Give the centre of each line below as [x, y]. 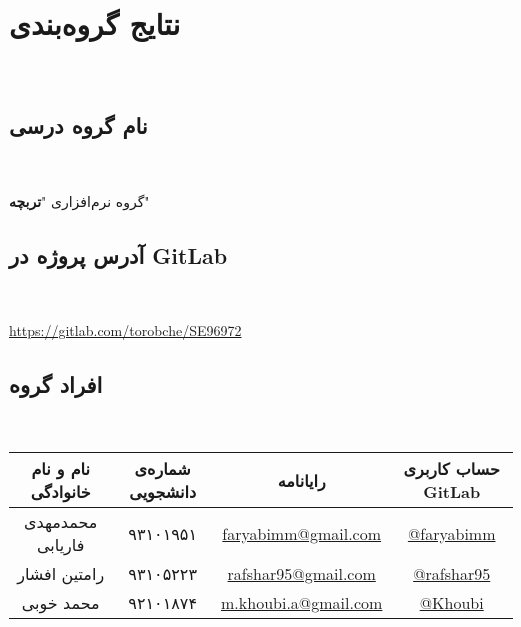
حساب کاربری [451, 469]
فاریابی [60, 545]
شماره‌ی [162, 469]
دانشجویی [163, 492]
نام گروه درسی [78, 125]
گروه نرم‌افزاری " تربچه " [79, 200]
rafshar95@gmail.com [301, 574]
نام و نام [60, 469]
